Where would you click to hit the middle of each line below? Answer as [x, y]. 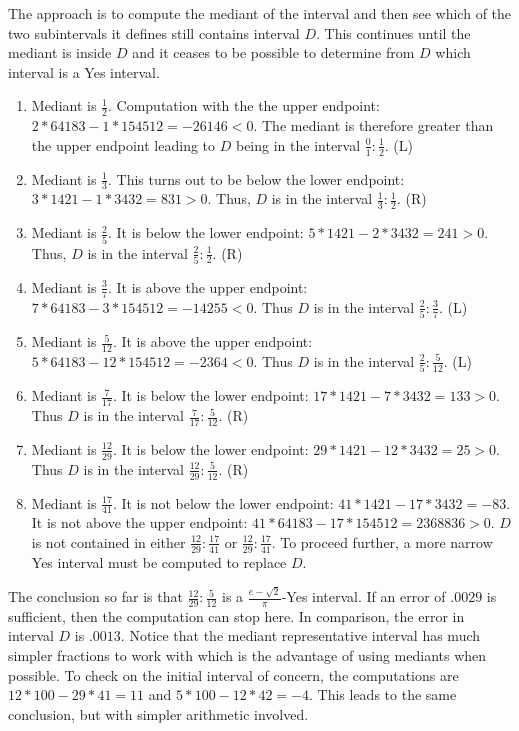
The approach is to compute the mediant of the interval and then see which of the [260, 13]
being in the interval [298, 144]
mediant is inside [60, 52]
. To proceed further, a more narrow [382, 541]
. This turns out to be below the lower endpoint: [256, 178]
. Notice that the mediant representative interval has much [300, 635]
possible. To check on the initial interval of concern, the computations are [233, 674]
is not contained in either [108, 541]
